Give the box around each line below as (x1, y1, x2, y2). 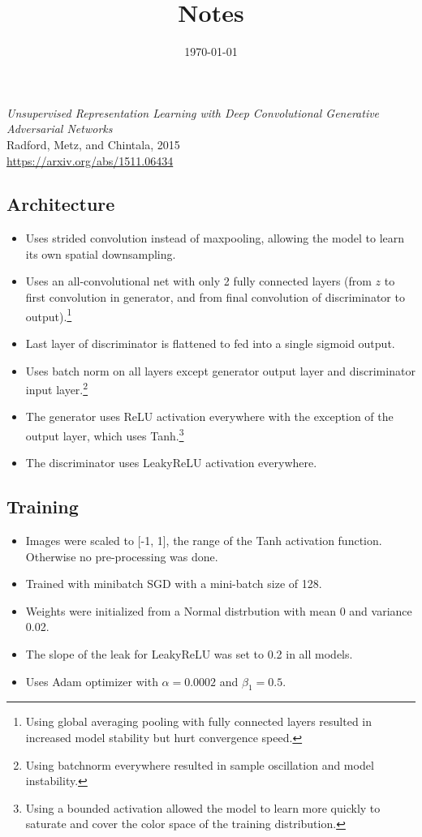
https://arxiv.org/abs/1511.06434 (6, 152, 174, 169)
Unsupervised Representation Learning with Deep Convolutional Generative (6, 104, 380, 121)
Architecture (6, 191, 115, 217)
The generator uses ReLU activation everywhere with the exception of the (25, 408, 394, 425)
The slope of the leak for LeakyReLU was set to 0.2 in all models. (25, 645, 353, 662)
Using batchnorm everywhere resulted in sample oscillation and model (25, 756, 374, 773)
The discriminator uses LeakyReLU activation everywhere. (25, 454, 317, 471)
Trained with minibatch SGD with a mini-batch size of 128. (25, 575, 322, 592)
